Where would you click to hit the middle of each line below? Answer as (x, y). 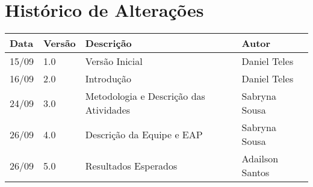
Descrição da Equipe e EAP (144, 134)
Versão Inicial (114, 61)
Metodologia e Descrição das (145, 96)
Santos (256, 173)
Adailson (260, 159)
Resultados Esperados (131, 165)
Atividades (108, 110)
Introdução (108, 79)
